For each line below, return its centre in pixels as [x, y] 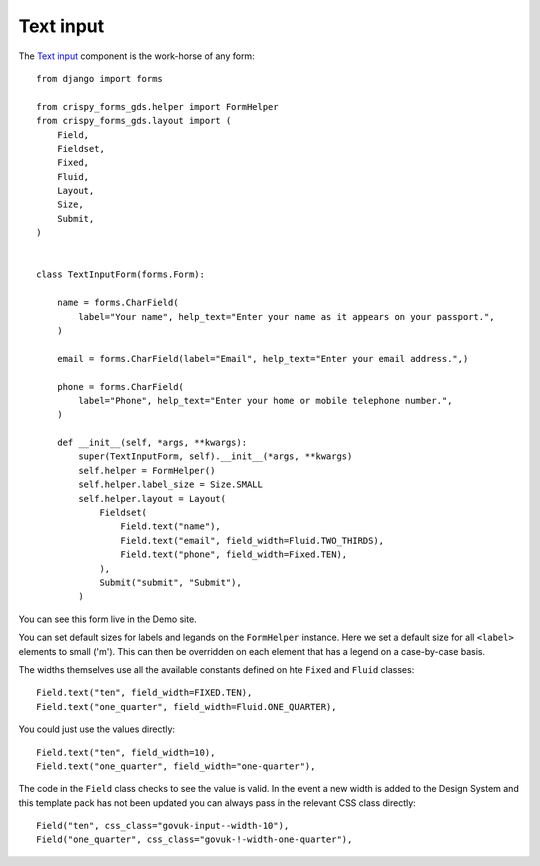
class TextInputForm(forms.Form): [120, 274]
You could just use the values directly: [96, 729]
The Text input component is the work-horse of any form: [136, 56]
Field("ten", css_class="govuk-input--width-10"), [163, 826]
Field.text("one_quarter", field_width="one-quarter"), [176, 766]
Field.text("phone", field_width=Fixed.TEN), [234, 554]
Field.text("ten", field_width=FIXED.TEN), [144, 693]
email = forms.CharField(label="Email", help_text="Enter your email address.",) [262, 358]
